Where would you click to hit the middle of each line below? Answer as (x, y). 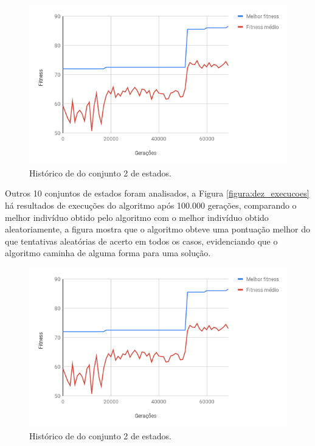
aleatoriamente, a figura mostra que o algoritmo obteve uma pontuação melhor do (157, 229)
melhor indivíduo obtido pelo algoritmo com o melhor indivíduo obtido (137, 217)
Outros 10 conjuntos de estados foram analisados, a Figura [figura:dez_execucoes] (157, 193)
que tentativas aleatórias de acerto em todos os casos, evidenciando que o (141, 241)
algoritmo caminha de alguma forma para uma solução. (108, 253)
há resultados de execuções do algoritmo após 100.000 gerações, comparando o (151, 205)
